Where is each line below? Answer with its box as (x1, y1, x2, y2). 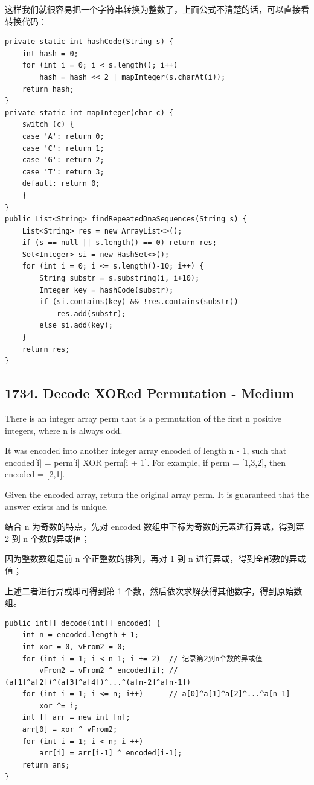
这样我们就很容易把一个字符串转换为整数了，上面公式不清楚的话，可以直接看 (5, 3, 309, 15)
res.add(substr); (56, 309, 126, 318)
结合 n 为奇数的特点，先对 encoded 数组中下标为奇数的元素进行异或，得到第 (5, 520, 304, 533)
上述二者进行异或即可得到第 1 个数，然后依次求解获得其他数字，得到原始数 (5, 584, 303, 597)
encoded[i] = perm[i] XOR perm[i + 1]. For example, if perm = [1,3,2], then (5, 456, 286, 468)
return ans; (22, 760, 70, 769)
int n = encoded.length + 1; (22, 631, 139, 640)
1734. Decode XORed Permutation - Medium (5, 384, 295, 402)
